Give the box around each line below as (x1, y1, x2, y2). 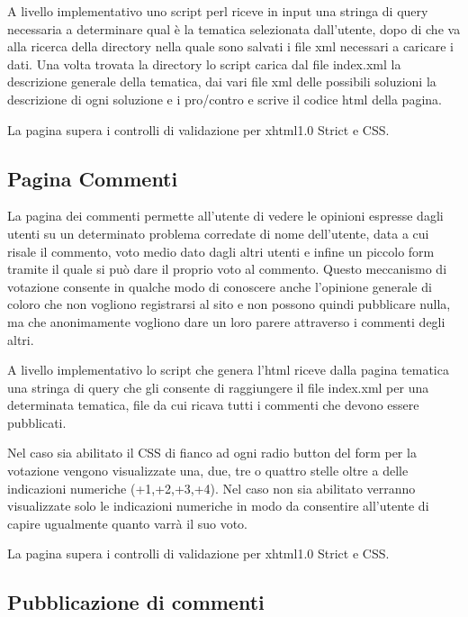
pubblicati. (7, 413, 67, 431)
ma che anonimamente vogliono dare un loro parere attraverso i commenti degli (7, 312, 445, 331)
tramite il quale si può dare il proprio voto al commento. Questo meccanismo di (7, 259, 447, 278)
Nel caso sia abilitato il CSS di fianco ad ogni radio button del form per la (7, 443, 417, 462)
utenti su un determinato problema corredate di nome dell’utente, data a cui (7, 223, 429, 242)
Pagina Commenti (7, 164, 178, 192)
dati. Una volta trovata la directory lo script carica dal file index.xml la (7, 54, 401, 73)
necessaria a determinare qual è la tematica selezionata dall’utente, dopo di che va (7, 19, 461, 38)
